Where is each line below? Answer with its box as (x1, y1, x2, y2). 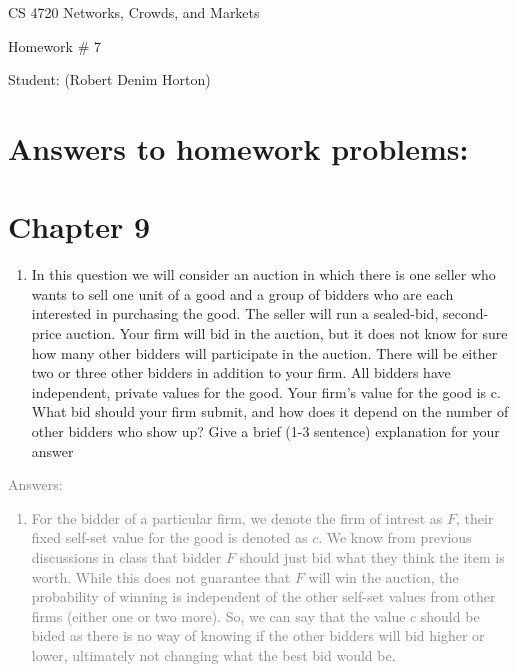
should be (420, 605, 480, 626)
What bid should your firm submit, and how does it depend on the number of (31, 401, 509, 422)
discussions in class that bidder (31, 547, 222, 567)
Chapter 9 (8, 206, 151, 247)
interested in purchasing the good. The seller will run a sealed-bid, (31, 303, 439, 324)
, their (456, 507, 494, 528)
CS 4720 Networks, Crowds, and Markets (8, 2, 260, 22)
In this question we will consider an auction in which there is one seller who (31, 264, 496, 285)
